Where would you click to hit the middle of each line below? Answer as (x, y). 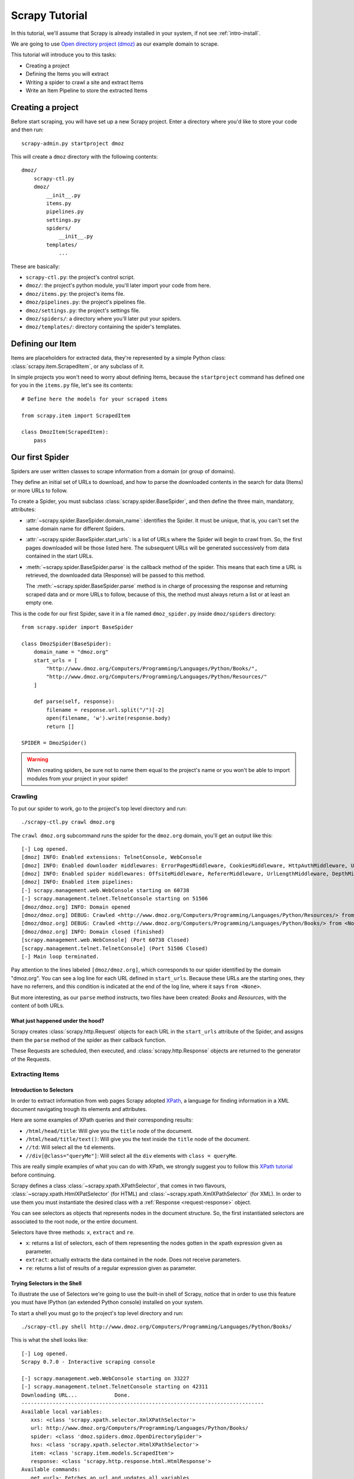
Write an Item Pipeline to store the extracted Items (86, 90)
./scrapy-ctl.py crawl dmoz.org (68, 822)
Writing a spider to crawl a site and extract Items (85, 82)
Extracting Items (35, 1074)
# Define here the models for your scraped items (95, 399)
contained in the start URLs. (60, 556)
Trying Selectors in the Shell (46, 1283)
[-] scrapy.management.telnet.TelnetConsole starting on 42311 (115, 1387)
